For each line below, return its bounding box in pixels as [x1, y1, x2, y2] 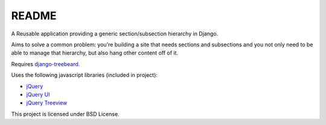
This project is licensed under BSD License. [11, 110, 120, 117]
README [11, 9, 57, 22]
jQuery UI [26, 91, 51, 98]
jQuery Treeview [26, 99, 68, 106]
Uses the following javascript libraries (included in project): [11, 72, 158, 79]
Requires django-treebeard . [11, 60, 80, 67]
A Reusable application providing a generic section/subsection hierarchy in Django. [11, 30, 219, 37]
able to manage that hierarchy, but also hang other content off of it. [11, 49, 178, 56]
